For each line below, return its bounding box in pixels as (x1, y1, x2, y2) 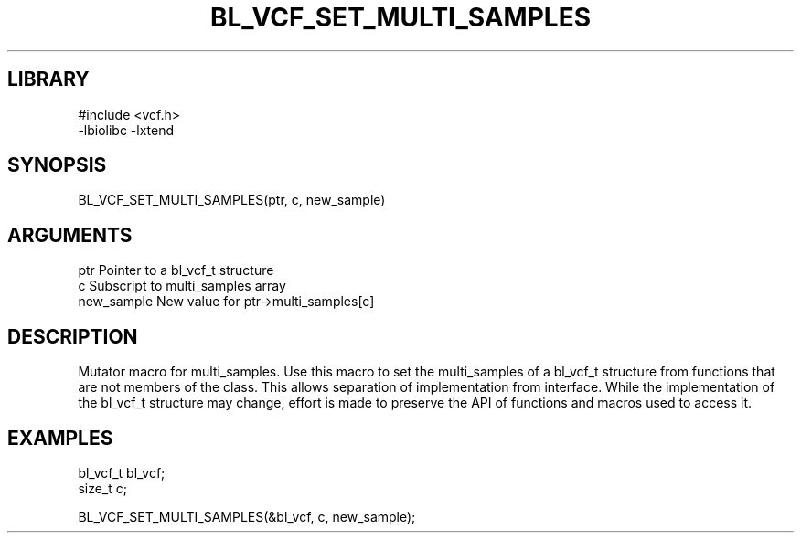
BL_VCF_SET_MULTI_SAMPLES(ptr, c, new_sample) (78, 192, 386, 208)
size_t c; (78, 480, 127, 496)
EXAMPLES (7, 426, 113, 450)
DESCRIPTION (7, 324, 138, 348)
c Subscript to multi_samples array (78, 278, 286, 294)
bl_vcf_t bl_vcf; (78, 464, 166, 481)
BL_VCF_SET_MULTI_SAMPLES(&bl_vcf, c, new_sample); (78, 508, 416, 524)
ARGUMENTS (7, 223, 133, 247)
